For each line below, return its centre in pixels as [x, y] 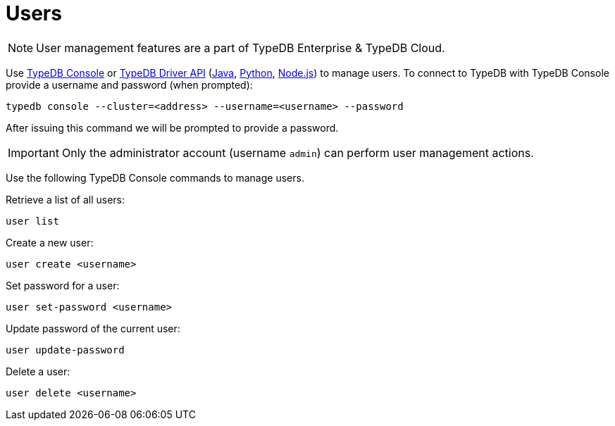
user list [32, 221]
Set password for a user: [63, 285]
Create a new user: [50, 242]
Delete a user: [38, 371]
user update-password [65, 350]
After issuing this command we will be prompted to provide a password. [172, 127]
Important [33, 152]
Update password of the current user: [93, 328]
